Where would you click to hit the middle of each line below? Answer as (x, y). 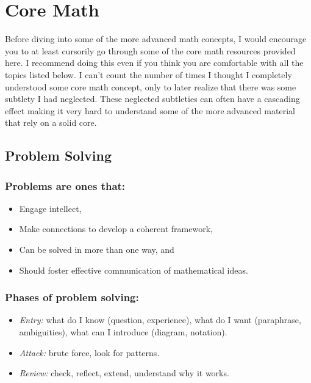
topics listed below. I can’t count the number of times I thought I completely (148, 74)
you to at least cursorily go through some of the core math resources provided (150, 50)
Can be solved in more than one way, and (97, 250)
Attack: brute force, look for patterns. (89, 352)
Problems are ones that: (65, 185)
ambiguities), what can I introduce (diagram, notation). (123, 332)
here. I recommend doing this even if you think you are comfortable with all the (154, 63)
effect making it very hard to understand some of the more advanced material (150, 110)
